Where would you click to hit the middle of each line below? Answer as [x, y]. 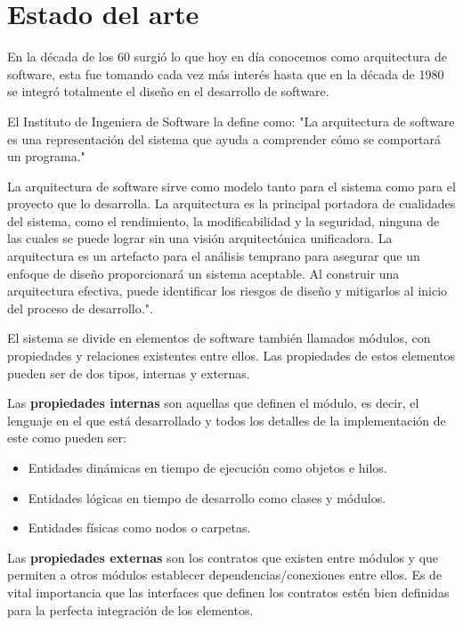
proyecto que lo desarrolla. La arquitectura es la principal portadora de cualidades [231, 203]
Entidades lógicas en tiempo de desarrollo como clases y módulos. [207, 497]
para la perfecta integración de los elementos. [130, 609]
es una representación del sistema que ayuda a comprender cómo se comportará [224, 138]
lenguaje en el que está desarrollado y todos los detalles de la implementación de [227, 420]
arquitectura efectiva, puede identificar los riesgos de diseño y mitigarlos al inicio [227, 291]
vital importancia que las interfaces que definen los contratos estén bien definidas [228, 592]
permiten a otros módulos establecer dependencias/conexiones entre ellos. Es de [225, 575]
